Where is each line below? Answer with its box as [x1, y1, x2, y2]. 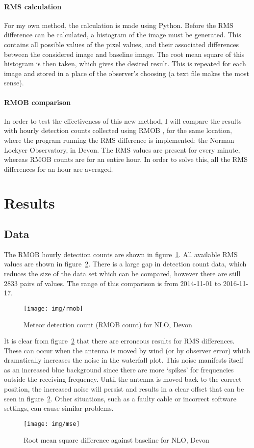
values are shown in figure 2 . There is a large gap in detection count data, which [4, 259, 247, 269]
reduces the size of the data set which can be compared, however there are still [4, 268, 241, 279]
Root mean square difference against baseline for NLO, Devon [24, 434, 209, 445]
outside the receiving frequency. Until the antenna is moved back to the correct [4, 374, 242, 384]
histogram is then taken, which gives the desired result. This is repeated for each [4, 58, 246, 69]
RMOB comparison [4, 97, 71, 107]
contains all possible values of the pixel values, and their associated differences [4, 39, 239, 49]
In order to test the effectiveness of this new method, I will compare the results [4, 115, 242, 126]
